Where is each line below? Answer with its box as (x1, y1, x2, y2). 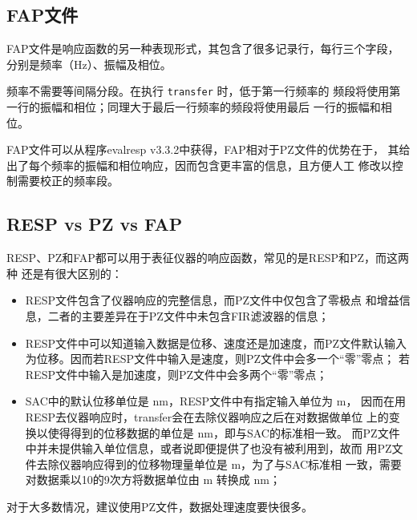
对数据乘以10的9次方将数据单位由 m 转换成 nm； (25, 471, 281, 488)
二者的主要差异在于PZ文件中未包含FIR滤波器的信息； (47, 308, 330, 324)
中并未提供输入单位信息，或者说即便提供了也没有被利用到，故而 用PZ (25, 440, 392, 457)
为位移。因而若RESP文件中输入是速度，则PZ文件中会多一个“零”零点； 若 (25, 350, 410, 367)
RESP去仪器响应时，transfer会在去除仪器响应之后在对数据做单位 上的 (25, 408, 389, 425)
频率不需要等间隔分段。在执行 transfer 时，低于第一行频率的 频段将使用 (6, 83, 390, 99)
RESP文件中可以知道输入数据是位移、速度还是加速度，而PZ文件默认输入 (25, 334, 407, 351)
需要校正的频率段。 (17, 172, 119, 189)
